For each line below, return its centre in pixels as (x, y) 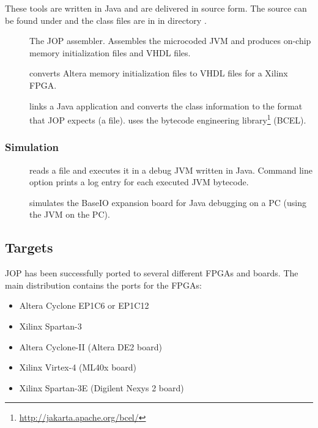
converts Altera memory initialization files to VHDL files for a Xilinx (159, 73)
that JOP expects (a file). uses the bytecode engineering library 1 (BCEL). (168, 119)
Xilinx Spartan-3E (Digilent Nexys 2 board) (102, 387)
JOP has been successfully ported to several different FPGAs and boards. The (152, 273)
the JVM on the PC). (70, 214)
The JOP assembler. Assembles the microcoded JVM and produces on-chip (170, 41)
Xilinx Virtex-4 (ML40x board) (78, 367)
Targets (29, 247)
